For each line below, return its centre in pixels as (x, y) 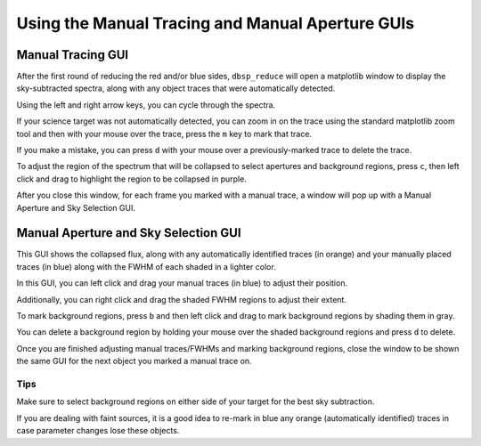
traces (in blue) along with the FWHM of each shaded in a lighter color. (146, 266)
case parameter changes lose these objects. (98, 431)
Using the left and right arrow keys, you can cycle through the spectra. (146, 105)
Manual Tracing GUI (73, 55)
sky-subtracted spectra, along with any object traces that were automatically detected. (176, 88)
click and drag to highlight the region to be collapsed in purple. (131, 179)
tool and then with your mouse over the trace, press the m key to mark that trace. (164, 134)
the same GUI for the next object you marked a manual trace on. (135, 361)
